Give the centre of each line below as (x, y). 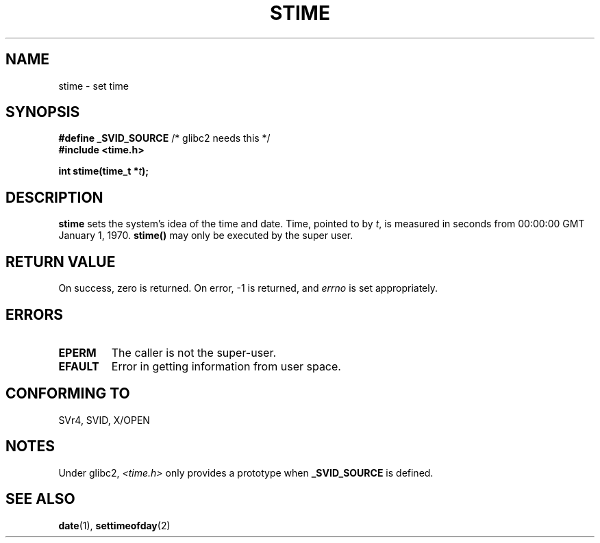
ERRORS (35, 314)
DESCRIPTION (54, 197)
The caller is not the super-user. (194, 352)
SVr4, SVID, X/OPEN (104, 420)
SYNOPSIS (43, 112)
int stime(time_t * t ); (104, 171)
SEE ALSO (40, 499)
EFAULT (79, 366)
